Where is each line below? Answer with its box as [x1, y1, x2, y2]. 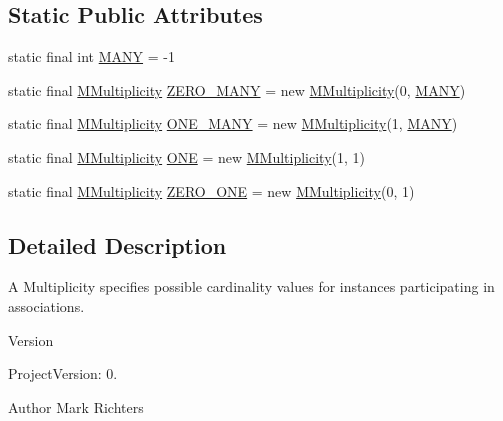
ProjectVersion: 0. [8, 363, 118, 384]
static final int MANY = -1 [8, 46, 175, 67]
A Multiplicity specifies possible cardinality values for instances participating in [8, 276, 495, 297]
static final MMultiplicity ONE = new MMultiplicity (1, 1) [8, 146, 365, 167]
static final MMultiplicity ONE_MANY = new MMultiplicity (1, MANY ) [8, 113, 458, 134]
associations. [8, 295, 85, 316]
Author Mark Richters [8, 396, 144, 417]
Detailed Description [8, 229, 227, 260]
